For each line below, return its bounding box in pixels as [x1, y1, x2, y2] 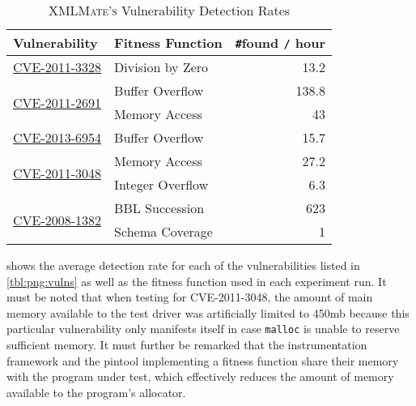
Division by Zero [114, 58, 209, 76]
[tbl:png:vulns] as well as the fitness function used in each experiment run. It [6, 272, 387, 289]
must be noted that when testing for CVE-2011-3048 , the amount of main [6, 288, 373, 306]
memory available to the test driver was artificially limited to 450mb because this [6, 304, 410, 321]
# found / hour [235, 33, 325, 52]
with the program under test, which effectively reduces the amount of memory [6, 368, 394, 385]
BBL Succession [114, 199, 205, 217]
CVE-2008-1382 [13, 210, 102, 229]
